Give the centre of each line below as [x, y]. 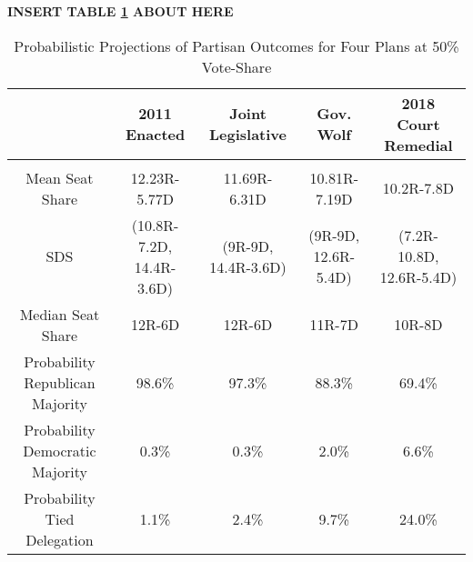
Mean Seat [60, 177]
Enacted [155, 135]
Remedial [418, 145]
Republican [60, 382]
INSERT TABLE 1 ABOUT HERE [121, 11]
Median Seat [60, 314]
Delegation [60, 539]
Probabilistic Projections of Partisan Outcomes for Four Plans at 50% [236, 45]
